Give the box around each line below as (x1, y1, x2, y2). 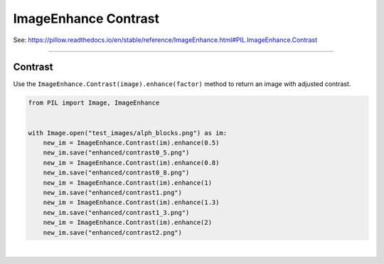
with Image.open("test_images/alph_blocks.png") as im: (28, 129, 228, 137)
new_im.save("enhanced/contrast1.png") (43, 189, 183, 196)
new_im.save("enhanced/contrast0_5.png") (43, 149, 190, 157)
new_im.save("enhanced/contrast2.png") (43, 228, 183, 236)
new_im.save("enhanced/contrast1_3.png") (43, 208, 190, 216)
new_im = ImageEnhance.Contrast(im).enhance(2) (43, 218, 213, 227)
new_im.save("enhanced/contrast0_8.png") (43, 169, 190, 177)
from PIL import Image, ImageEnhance (28, 99, 160, 107)
